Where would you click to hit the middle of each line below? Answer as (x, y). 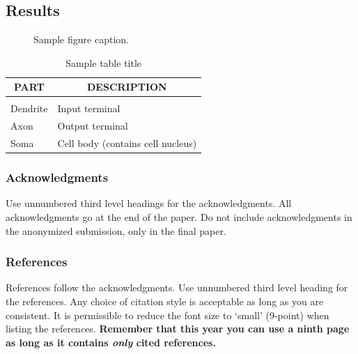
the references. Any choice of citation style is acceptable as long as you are (165, 301)
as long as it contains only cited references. (111, 342)
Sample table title (104, 62)
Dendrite (29, 108)
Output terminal (93, 126)
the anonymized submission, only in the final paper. (116, 230)
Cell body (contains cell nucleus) (127, 143)
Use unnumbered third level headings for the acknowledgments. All (149, 203)
